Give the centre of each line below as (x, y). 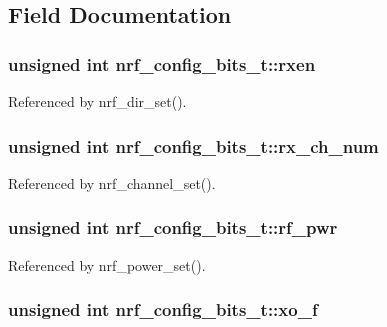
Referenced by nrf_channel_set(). (112, 182)
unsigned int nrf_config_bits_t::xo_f (163, 309)
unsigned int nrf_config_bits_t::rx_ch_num (193, 145)
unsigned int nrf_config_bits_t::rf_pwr (173, 227)
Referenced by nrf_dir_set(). (97, 101)
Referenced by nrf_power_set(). (107, 264)
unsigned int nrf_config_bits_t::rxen (162, 63)
